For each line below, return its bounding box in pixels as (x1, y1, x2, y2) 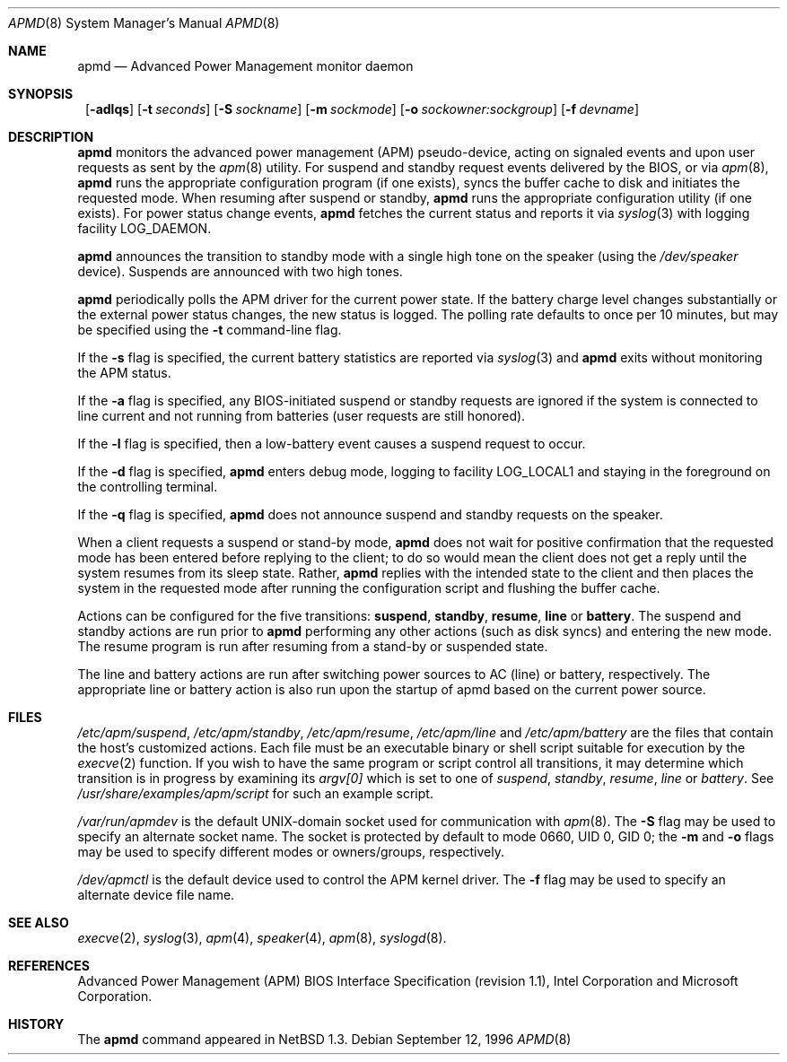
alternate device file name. (77, 887, 235, 902)
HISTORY (8, 1016, 65, 1032)
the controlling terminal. (77, 479, 218, 494)
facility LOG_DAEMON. (77, 221, 212, 236)
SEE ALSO (8, 915, 69, 930)
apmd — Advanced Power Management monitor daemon (77, 58, 414, 74)
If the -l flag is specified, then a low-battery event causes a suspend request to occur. (77, 436, 586, 451)
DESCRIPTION (8, 129, 94, 144)
